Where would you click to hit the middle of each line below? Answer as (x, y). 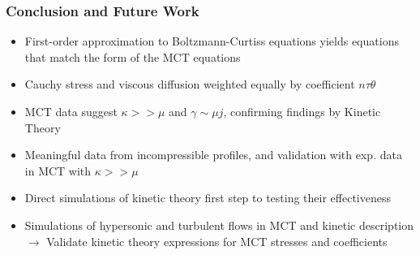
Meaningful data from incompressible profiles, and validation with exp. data (213, 155)
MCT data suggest (71, 111)
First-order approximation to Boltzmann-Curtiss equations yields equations (212, 41)
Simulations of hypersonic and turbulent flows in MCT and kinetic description (219, 225)
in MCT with (58, 170)
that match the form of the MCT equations (133, 56)
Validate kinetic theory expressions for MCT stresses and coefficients (217, 241)
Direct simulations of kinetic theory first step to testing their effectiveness (208, 198)
